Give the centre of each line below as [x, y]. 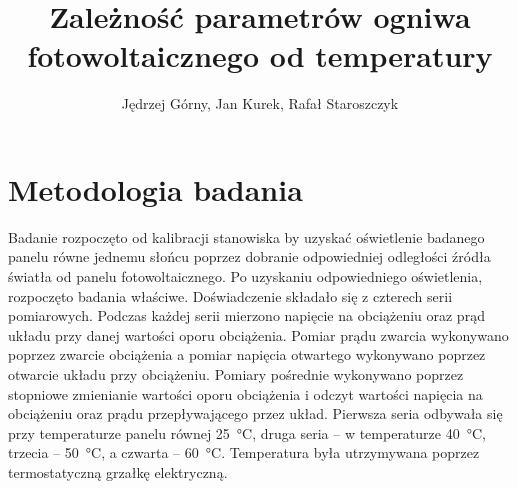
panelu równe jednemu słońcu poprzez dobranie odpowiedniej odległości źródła [249, 256]
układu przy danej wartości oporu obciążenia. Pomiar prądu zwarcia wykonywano [258, 334]
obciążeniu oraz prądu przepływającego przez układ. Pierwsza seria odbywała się [255, 413]
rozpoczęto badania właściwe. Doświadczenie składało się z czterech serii [230, 295]
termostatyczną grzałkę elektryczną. [118, 471]
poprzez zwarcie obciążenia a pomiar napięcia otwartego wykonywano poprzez [247, 354]
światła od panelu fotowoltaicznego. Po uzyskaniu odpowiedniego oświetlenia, [245, 276]
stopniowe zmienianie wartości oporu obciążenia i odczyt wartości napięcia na [245, 393]
